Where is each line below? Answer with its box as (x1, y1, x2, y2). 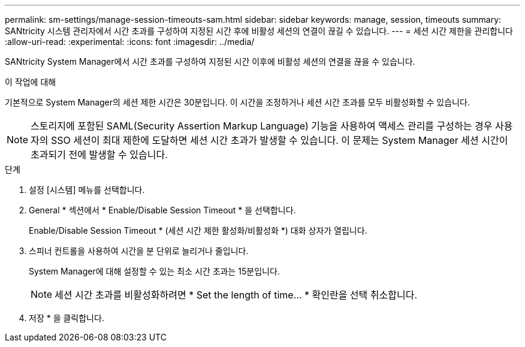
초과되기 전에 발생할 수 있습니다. (31, 149, 168, 161)
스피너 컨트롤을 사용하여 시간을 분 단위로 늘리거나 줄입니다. (29, 246, 249, 256)
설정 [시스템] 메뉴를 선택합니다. (29, 185, 145, 195)
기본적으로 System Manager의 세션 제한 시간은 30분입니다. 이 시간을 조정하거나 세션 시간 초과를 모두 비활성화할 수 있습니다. (5, 97, 470, 107)
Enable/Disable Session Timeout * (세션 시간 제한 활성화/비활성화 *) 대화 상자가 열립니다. (29, 225, 367, 236)
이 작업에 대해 (5, 77, 56, 87)
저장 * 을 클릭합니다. (29, 313, 104, 323)
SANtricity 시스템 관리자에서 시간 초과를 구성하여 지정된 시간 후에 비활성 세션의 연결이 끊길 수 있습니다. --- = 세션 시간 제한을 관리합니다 (5, 26, 514, 36)
